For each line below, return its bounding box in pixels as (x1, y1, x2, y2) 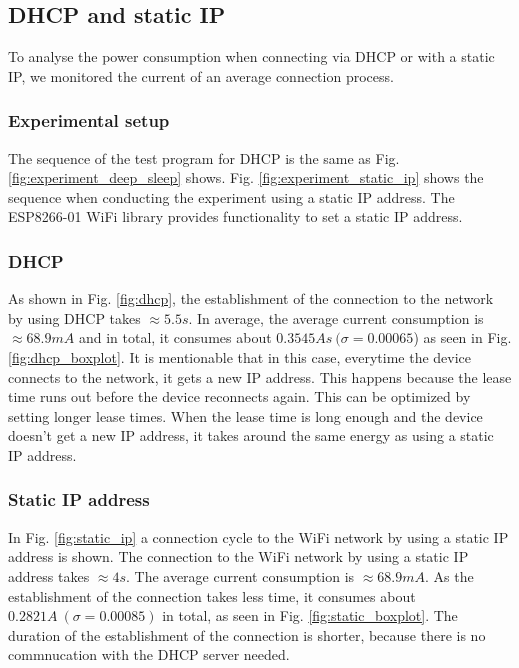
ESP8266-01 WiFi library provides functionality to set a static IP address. (8, 206, 463, 227)
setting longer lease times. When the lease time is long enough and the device (8, 405, 483, 426)
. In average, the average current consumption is (188, 307, 484, 328)
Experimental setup (8, 108, 170, 133)
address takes (8, 565, 90, 586)
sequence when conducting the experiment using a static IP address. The (8, 186, 455, 207)
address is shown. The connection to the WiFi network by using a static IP (8, 546, 469, 567)
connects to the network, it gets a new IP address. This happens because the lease (8, 366, 512, 387)
